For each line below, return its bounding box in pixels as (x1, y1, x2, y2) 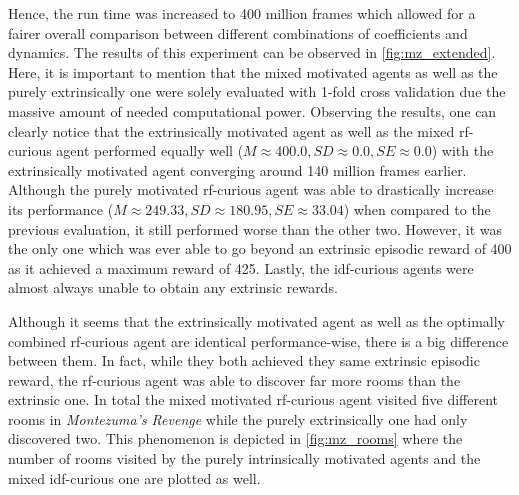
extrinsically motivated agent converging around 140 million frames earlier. (8, 159, 467, 180)
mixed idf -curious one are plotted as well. (8, 467, 261, 488)
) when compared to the (343, 198, 491, 219)
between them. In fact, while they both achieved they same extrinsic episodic (8, 350, 480, 371)
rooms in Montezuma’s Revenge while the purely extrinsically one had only (8, 408, 468, 429)
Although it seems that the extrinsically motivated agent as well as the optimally (8, 310, 505, 331)
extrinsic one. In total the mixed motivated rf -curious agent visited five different (8, 389, 498, 410)
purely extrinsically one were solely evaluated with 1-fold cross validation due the (8, 81, 506, 102)
